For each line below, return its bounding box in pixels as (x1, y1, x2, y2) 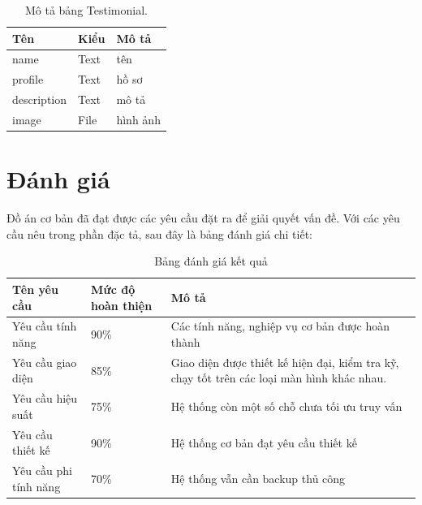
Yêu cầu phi (12, 462, 72, 479)
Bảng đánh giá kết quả (154, 252, 268, 270)
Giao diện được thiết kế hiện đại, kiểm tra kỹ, (170, 353, 399, 370)
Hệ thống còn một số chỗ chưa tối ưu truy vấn (170, 398, 403, 415)
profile (12, 71, 44, 88)
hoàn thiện (91, 296, 153, 313)
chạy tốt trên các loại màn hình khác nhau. (170, 369, 387, 386)
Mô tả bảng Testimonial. (24, 2, 148, 18)
